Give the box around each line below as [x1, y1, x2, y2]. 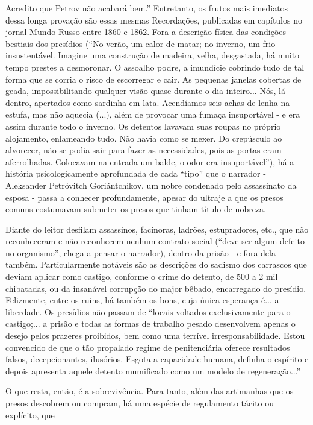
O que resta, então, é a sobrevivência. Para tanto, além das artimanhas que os [5, 385, 294, 397]
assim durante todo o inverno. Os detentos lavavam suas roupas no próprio [5, 119, 281, 132]
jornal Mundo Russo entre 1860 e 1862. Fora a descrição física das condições [5, 25, 287, 38]
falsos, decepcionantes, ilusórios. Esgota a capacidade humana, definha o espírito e [5, 353, 309, 365]
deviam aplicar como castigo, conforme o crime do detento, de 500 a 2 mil [5, 270, 278, 283]
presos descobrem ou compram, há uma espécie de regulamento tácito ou [5, 397, 274, 409]
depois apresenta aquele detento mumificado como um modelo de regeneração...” [5, 364, 301, 377]
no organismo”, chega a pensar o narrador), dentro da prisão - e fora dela [5, 246, 276, 259]
